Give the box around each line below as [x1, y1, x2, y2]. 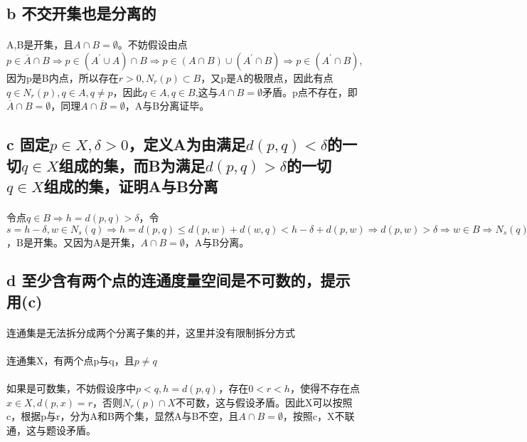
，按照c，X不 [282, 409, 345, 423]
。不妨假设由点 [117, 37, 188, 52]
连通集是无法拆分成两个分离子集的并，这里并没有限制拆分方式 [6, 325, 295, 340]
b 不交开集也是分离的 [6, 2, 156, 24]
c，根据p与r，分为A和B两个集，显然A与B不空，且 [6, 409, 239, 423]
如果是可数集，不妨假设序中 [6, 381, 136, 396]
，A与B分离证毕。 [124, 98, 210, 113]
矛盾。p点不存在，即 [262, 84, 358, 99]
